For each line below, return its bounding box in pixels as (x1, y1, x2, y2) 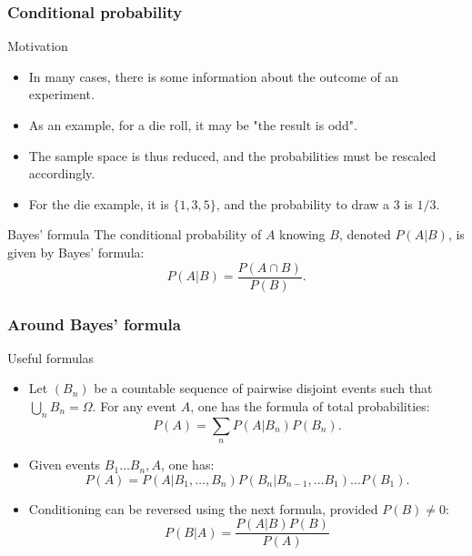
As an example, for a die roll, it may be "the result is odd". (28, 116, 357, 134)
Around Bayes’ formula (7, 312, 181, 335)
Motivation (7, 36, 68, 56)
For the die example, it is (28, 194, 169, 213)
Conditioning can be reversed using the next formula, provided (28, 499, 378, 518)
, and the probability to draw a (216, 194, 390, 213)
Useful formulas (7, 348, 95, 367)
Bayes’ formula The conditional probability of (7, 225, 262, 244)
